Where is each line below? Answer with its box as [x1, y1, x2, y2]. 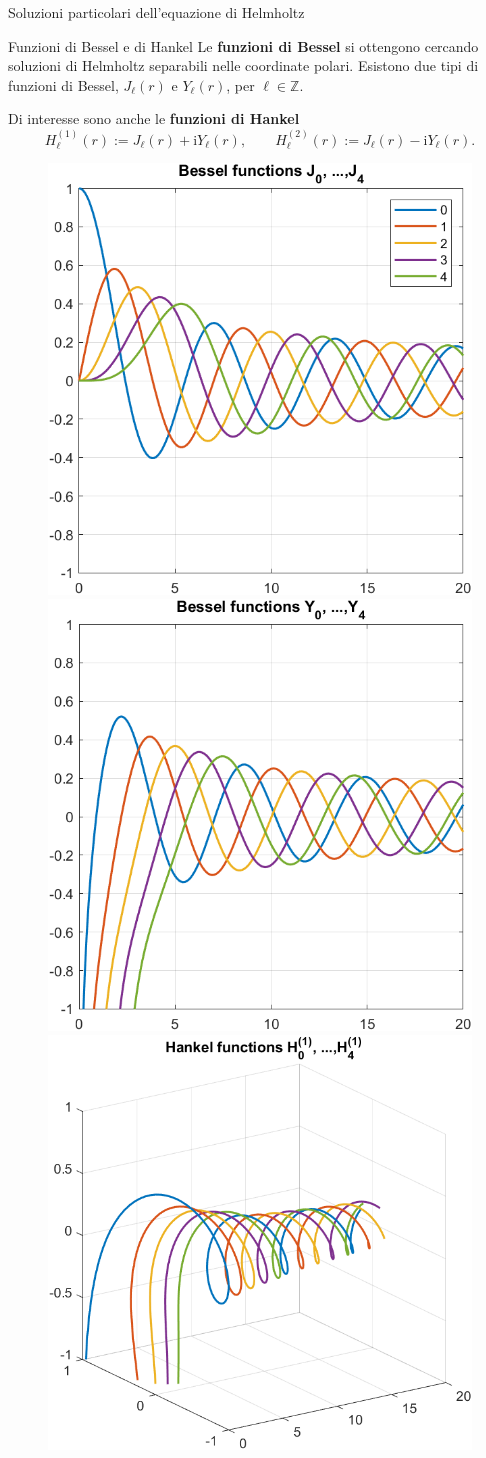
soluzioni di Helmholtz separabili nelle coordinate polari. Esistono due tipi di [8, 55, 479, 76]
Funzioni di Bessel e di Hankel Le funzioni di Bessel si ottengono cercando [8, 35, 479, 56]
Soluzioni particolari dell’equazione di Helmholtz [8, 2, 305, 22]
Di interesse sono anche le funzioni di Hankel [8, 108, 300, 129]
